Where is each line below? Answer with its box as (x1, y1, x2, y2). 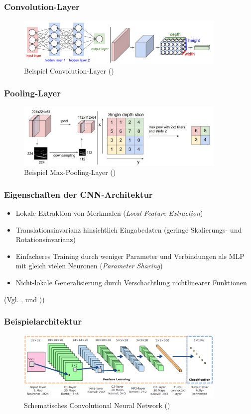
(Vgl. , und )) (4, 294, 45, 304)
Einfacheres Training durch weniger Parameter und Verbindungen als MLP (15, 250, 245, 261)
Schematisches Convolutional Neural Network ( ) (24, 400, 170, 410)
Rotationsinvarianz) (15, 234, 76, 245)
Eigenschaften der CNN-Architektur (4, 188, 153, 200)
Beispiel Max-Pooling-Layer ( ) (24, 167, 116, 177)
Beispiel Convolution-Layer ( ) (24, 66, 114, 76)
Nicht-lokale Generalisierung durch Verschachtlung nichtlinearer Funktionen (15, 277, 247, 287)
